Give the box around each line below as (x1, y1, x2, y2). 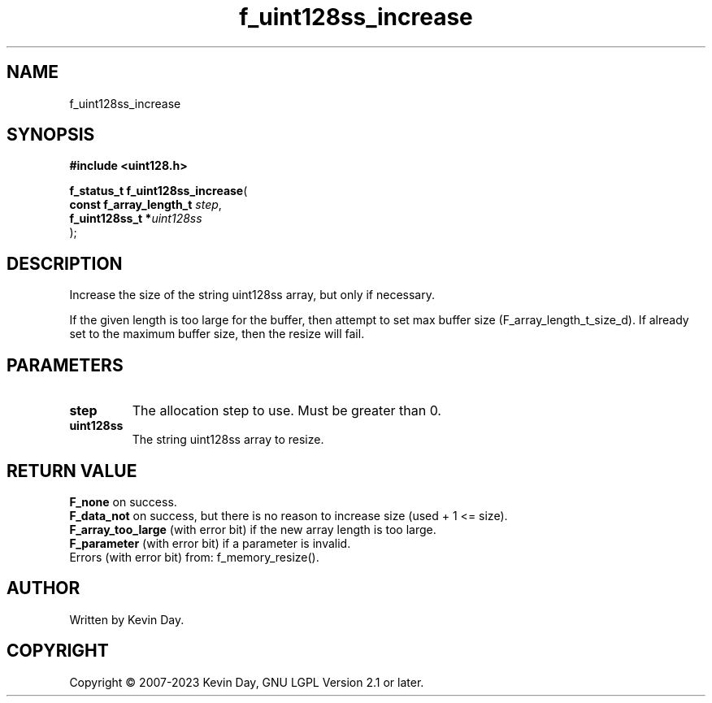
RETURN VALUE (7, 460, 137, 481)
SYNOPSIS (7, 124, 95, 145)
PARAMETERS (7, 354, 124, 375)
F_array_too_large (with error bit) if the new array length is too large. (69, 522, 436, 536)
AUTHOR (7, 578, 80, 599)
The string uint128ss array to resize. (132, 432, 324, 447)
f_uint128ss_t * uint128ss (69, 211, 202, 226)
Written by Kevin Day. (69, 612, 185, 627)
